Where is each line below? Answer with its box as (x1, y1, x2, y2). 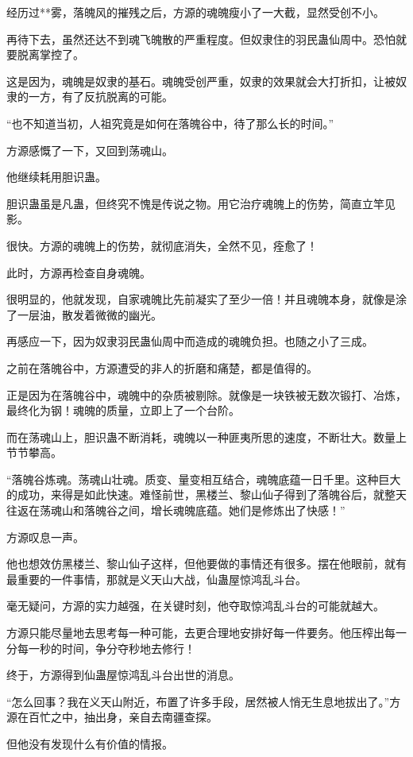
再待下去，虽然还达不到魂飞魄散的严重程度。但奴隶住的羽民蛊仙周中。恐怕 (6, 30, 396, 47)
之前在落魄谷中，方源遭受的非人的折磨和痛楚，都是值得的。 (6, 359, 318, 376)
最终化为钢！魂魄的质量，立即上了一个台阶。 (6, 402, 240, 419)
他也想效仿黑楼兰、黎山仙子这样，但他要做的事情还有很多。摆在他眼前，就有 (6, 555, 407, 572)
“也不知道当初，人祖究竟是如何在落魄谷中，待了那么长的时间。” (6, 114, 334, 131)
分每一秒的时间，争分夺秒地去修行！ (6, 639, 195, 656)
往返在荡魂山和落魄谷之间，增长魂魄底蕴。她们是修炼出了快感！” (6, 502, 345, 519)
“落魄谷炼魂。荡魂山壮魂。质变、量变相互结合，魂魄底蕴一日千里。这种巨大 (6, 470, 401, 487)
